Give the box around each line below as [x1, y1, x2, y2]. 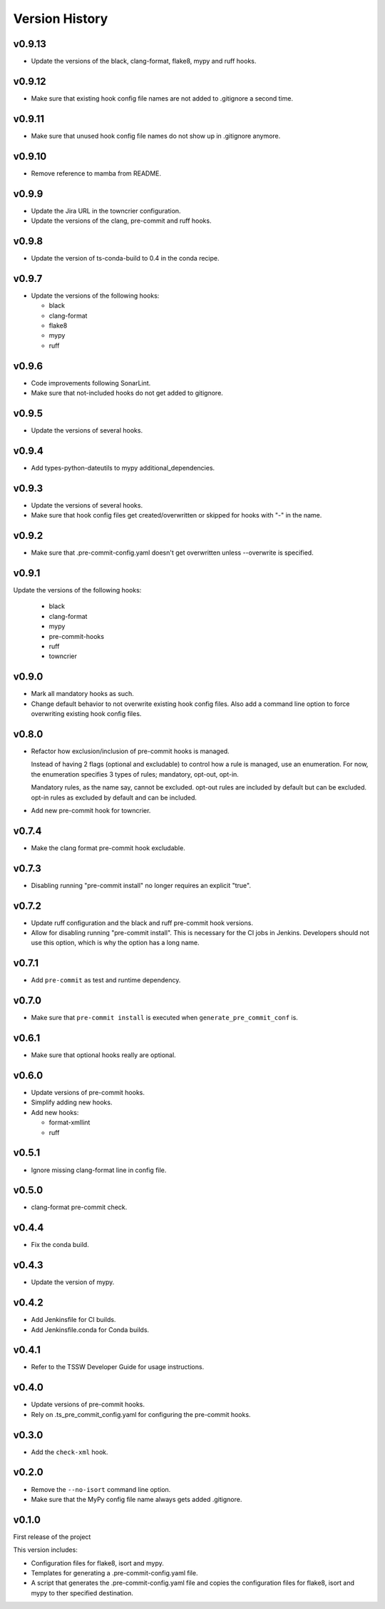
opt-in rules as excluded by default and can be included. [31, 793, 197, 802]
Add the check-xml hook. [31, 1448, 108, 1456]
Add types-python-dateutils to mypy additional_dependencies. [31, 463, 215, 472]
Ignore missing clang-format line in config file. [31, 1166, 167, 1174]
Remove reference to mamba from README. [31, 168, 162, 178]
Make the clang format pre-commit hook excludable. [31, 843, 185, 852]
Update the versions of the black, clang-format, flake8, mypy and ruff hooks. [31, 57, 257, 66]
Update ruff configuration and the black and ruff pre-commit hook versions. [31, 918, 253, 927]
